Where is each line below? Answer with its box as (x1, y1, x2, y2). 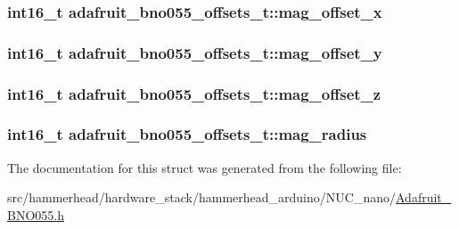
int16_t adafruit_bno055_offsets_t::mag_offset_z (7, 82, 381, 104)
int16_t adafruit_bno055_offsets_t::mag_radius (7, 123, 367, 145)
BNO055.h (7, 205, 64, 224)
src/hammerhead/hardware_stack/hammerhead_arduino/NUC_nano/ (7, 188, 396, 207)
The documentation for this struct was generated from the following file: (7, 158, 402, 176)
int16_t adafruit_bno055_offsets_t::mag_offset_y (7, 41, 382, 63)
